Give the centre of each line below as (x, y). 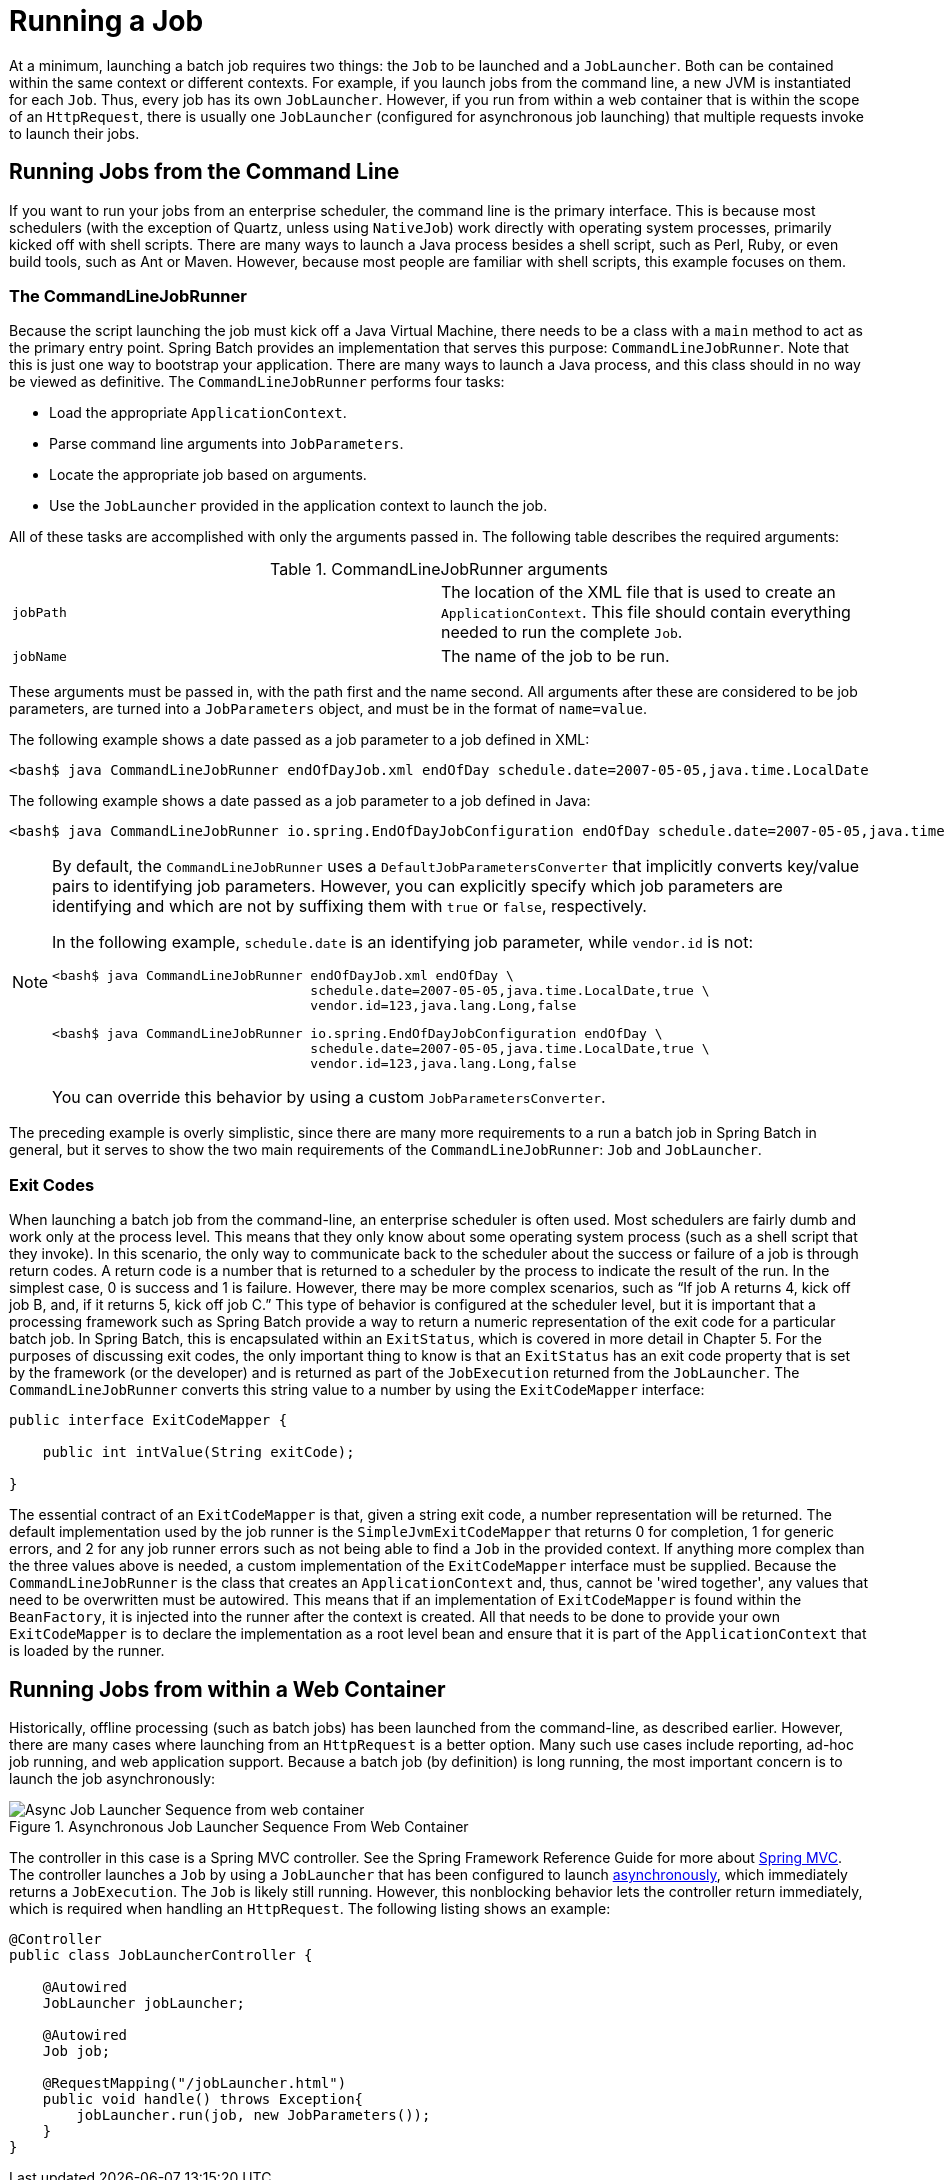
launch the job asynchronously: (112, 1778)
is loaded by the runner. (87, 1651)
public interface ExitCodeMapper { (148, 1420)
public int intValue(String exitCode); (198, 1452)
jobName (39, 656)
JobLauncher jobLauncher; (144, 2002)
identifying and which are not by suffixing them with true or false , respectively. (349, 906)
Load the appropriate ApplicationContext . (198, 413)
